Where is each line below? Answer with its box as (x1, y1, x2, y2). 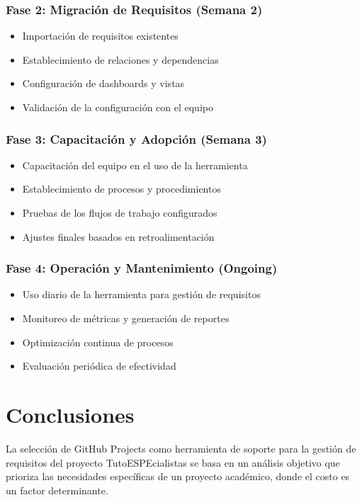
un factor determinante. (6, 482, 108, 497)
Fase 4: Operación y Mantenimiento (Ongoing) (6, 259, 278, 277)
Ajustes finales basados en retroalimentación (22, 229, 215, 244)
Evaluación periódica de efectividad (22, 358, 176, 373)
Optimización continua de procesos (22, 334, 174, 349)
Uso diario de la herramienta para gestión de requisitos (22, 287, 261, 302)
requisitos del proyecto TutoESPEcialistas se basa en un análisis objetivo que (6, 455, 340, 470)
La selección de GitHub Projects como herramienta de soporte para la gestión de (6, 441, 356, 455)
